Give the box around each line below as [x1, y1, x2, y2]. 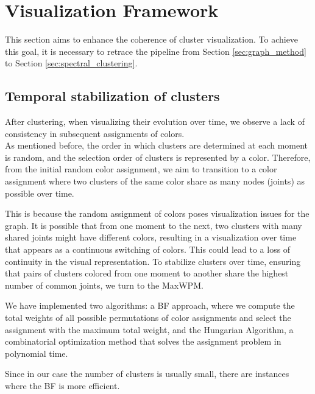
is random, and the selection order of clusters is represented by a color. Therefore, [5, 150, 311, 163]
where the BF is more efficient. [5, 379, 120, 392]
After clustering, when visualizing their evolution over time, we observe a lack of [5, 115, 305, 128]
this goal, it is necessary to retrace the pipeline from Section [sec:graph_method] [5, 44, 306, 57]
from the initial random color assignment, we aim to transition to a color [5, 163, 277, 175]
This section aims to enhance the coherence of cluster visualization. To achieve [5, 33, 299, 46]
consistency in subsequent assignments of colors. [5, 127, 185, 139]
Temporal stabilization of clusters [5, 86, 220, 105]
